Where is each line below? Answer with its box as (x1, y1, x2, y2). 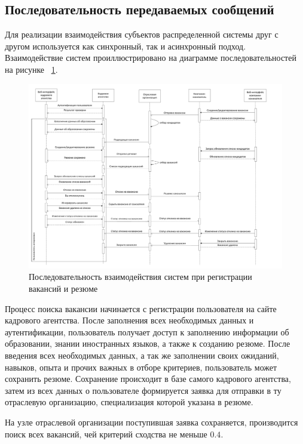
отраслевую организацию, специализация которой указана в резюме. (5, 396, 253, 408)
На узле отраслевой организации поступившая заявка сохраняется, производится (5, 416, 298, 428)
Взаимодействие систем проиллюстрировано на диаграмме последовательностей (5, 51, 296, 64)
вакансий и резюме (29, 282, 98, 295)
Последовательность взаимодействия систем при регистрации (29, 270, 252, 283)
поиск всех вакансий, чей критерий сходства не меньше (5, 427, 207, 440)
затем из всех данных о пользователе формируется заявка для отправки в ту (5, 384, 281, 396)
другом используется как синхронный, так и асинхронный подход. (5, 39, 246, 52)
